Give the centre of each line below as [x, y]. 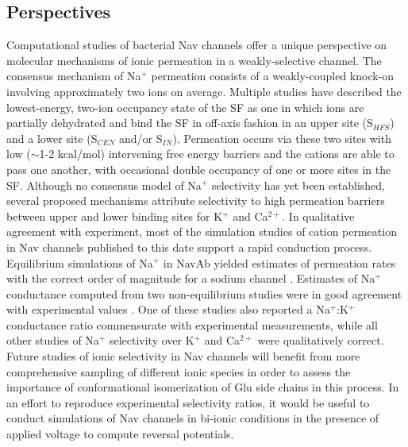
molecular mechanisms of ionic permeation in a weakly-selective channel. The [194, 60]
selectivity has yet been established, [298, 185]
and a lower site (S [52, 138]
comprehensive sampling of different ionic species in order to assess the [179, 371]
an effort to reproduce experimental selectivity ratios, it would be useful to [188, 402]
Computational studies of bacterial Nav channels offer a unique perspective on [197, 45]
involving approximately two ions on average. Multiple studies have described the [204, 91]
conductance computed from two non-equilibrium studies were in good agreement [204, 293]
